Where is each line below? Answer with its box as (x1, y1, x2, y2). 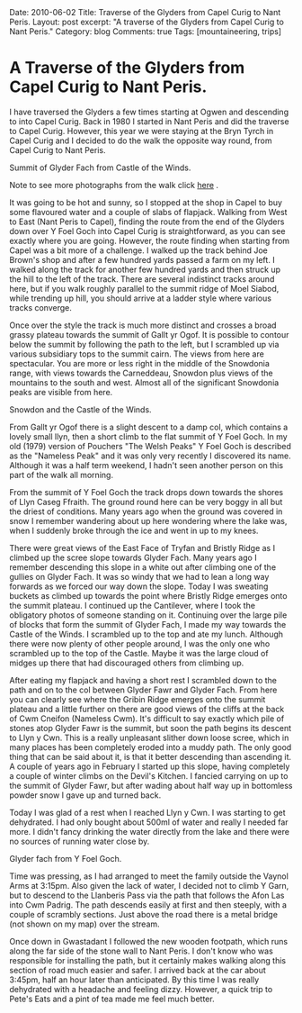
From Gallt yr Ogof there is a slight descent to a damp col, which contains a (9, 421, 289, 432)
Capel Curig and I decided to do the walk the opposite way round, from (9, 135, 272, 146)
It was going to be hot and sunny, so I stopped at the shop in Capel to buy (9, 196, 283, 208)
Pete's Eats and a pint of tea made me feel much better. (9, 993, 215, 1004)
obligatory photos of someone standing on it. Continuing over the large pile (9, 610, 288, 620)
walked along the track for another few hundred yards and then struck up (9, 264, 281, 275)
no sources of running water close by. (9, 836, 150, 846)
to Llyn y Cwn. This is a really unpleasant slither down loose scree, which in (9, 732, 289, 743)
